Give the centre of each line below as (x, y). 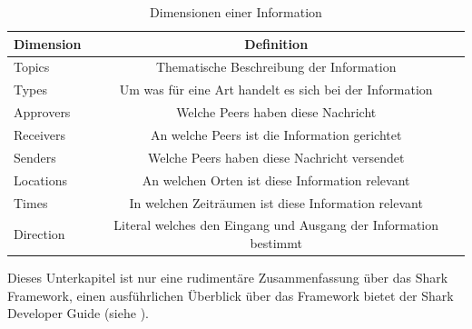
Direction (39, 234)
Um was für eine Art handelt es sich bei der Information (276, 90)
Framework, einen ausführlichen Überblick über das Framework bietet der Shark (231, 295)
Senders (35, 157)
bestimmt (276, 242)
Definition (276, 43)
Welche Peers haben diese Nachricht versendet (276, 157)
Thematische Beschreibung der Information (276, 67)
